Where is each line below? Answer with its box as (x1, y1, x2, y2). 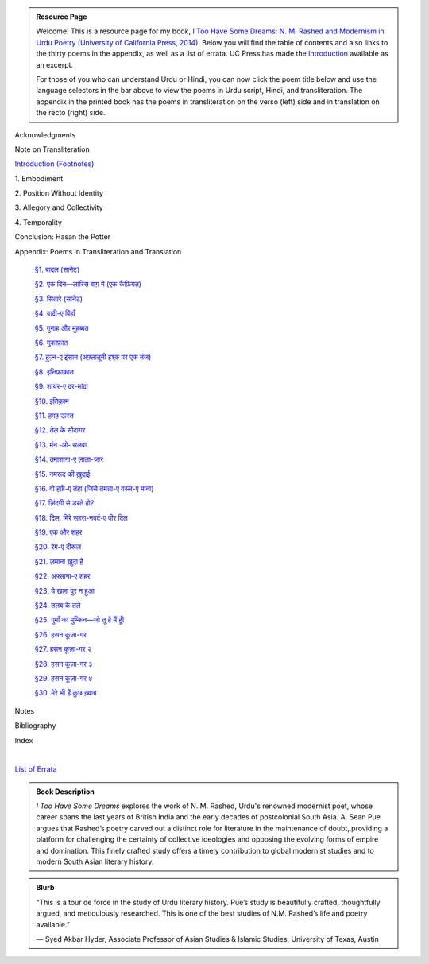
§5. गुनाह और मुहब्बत (34, 323, 89, 333)
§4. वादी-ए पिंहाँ (34, 308, 75, 318)
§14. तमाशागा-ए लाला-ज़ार (34, 455, 103, 464)
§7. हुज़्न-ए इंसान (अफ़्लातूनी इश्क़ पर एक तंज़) (34, 352, 152, 362)
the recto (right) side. (36, 108, 106, 118)
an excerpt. (36, 60, 74, 69)
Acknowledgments (14, 130, 76, 139)
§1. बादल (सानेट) (34, 265, 80, 274)
